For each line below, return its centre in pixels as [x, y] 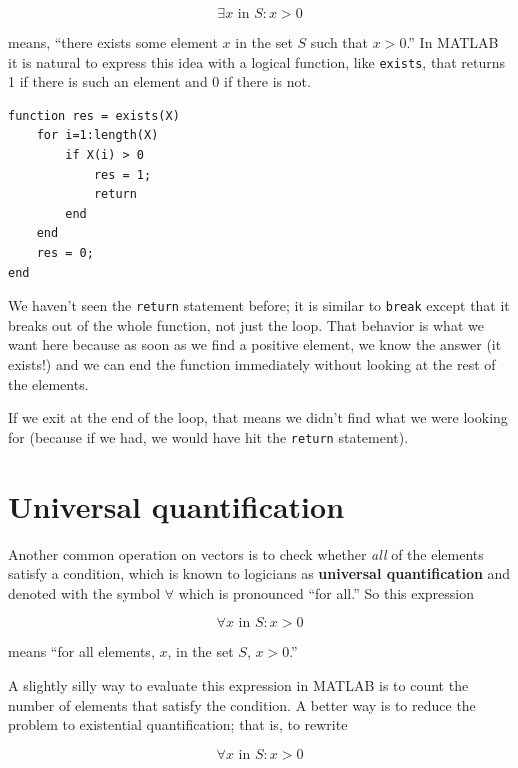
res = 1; [122, 174]
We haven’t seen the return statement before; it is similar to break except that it [259, 305]
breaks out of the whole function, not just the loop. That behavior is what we [246, 324]
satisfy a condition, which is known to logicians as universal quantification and [259, 573]
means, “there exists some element [113, 42]
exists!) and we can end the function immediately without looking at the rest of [252, 364]
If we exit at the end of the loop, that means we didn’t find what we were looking [258, 417]
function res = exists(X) [94, 115]
